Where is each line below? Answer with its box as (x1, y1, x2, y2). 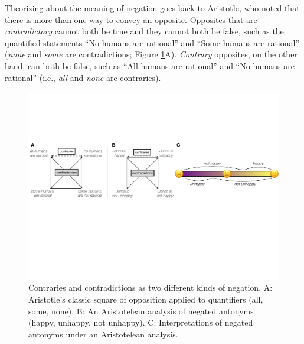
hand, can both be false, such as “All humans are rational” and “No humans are (5, 59, 295, 72)
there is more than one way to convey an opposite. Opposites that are (5, 13, 257, 25)
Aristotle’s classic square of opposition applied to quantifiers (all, (28, 293, 263, 305)
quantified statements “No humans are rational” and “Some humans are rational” (5, 36, 300, 48)
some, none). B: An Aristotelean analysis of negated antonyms (28, 304, 254, 317)
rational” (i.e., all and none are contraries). (5, 71, 161, 83)
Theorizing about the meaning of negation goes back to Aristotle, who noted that (5, 2, 300, 14)
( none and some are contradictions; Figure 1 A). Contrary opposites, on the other (5, 48, 298, 60)
